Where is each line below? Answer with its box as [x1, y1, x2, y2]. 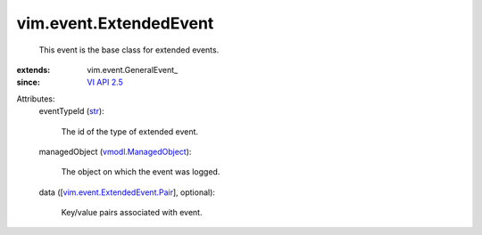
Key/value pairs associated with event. [61, 207, 203, 218]
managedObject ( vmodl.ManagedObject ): [38, 146, 192, 157]
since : [16, 77, 40, 88]
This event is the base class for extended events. [38, 45, 220, 55]
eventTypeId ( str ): [38, 106, 104, 117]
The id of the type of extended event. [61, 126, 199, 137]
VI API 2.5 [87, 77, 124, 88]
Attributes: [16, 93, 55, 104]
